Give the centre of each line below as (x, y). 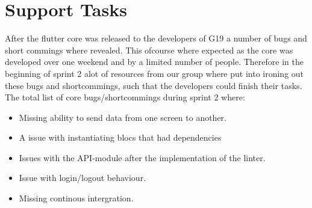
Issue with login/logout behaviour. (83, 178)
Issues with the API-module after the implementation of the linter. (142, 157)
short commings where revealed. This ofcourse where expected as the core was (149, 50)
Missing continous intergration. (76, 198)
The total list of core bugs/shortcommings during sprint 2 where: (125, 97)
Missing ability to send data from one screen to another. (123, 117)
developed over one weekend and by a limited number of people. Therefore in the (154, 62)
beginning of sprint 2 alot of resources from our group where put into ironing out (154, 73)
